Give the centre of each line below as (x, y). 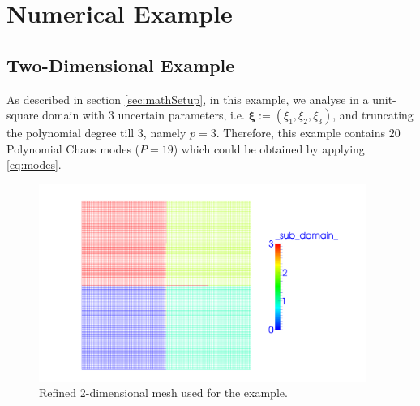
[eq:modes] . (34, 164)
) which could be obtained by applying (269, 148)
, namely (165, 133)
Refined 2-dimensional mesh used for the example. (163, 393)
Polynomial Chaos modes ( (73, 148)
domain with (74, 115)
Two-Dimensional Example (121, 65)
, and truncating (373, 115)
